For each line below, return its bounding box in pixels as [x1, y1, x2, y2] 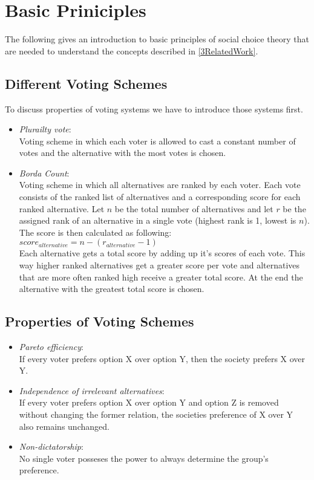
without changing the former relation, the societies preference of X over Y [19, 408, 293, 420]
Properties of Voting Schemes [5, 312, 194, 331]
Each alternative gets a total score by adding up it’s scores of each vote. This [19, 247, 306, 259]
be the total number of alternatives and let [114, 202, 273, 215]
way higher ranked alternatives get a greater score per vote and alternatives [19, 259, 300, 271]
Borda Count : [19, 166, 70, 179]
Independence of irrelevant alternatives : [19, 384, 165, 397]
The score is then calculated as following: [19, 225, 172, 238]
